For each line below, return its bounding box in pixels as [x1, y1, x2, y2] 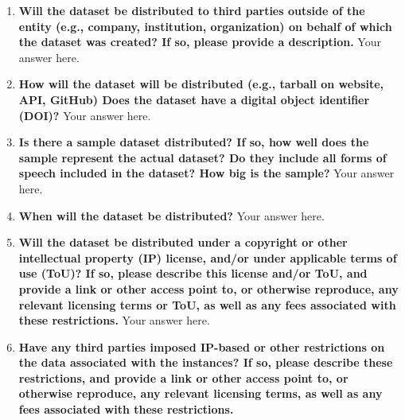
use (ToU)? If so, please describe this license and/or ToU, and [18, 265, 368, 282]
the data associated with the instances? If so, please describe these [18, 354, 393, 371]
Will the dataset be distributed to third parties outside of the [18, 2, 365, 18]
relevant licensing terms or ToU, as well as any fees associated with [18, 296, 396, 313]
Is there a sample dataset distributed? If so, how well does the [18, 134, 369, 150]
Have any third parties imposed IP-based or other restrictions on [18, 338, 385, 355]
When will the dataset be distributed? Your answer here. [18, 207, 325, 224]
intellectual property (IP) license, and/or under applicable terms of [18, 249, 397, 266]
